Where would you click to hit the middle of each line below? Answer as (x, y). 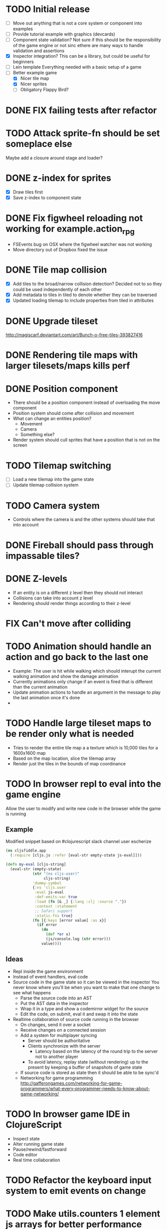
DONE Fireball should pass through (80, 545)
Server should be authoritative (59, 1041)
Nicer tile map (35, 78)
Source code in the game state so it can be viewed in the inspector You (86, 982)
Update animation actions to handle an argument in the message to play (87, 692)
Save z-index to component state (47, 197)
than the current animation (40, 687)
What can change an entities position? (52, 419)
